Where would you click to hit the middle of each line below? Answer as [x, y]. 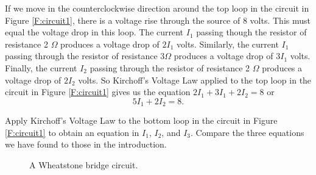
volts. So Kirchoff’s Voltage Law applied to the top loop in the [195, 80]
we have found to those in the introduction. [86, 144]
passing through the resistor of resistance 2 [170, 67]
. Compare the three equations [248, 132]
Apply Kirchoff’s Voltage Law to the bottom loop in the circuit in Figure [141, 120]
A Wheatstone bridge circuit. [84, 164]
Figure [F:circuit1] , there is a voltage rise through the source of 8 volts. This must [158, 20]
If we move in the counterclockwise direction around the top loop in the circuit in [157, 8]
